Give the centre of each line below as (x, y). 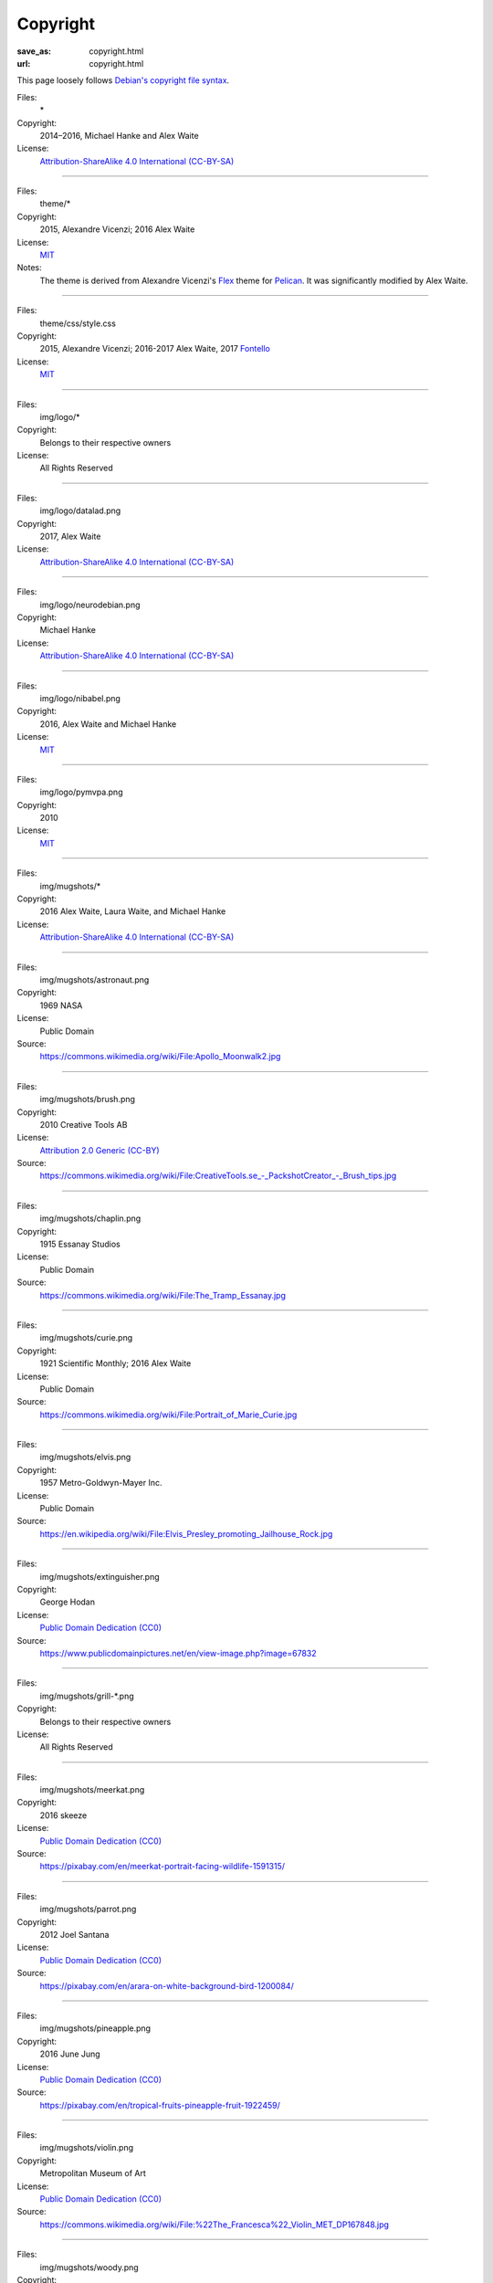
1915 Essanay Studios (80, 1244)
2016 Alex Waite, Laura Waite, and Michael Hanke (133, 911)
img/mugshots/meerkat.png (92, 1790)
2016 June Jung (70, 2054)
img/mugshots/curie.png (86, 1338)
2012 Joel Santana (74, 1934)
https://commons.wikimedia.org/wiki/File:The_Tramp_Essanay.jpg (163, 1295)
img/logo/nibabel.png (80, 698)
